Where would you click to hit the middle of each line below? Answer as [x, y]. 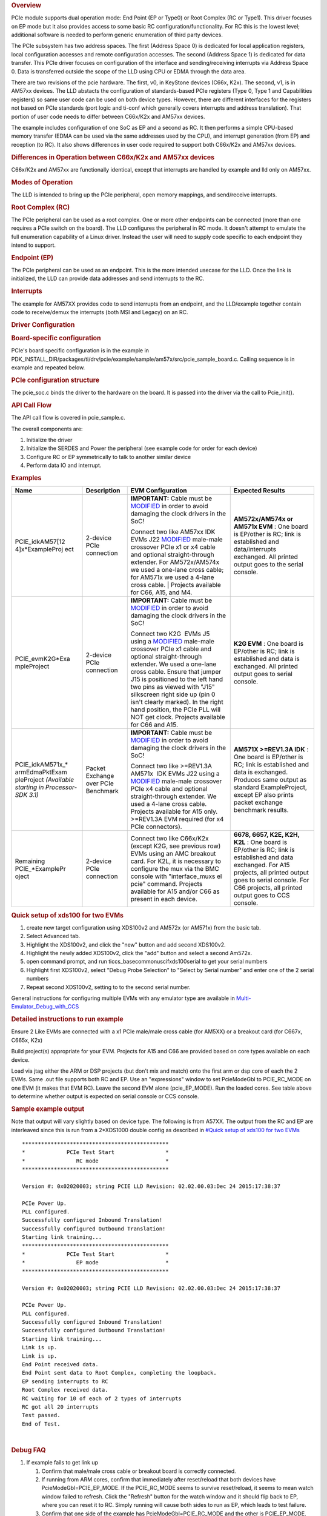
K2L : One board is [260, 842]
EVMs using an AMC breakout [173, 854]
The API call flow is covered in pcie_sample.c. [68, 418]
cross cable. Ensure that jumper [176, 672]
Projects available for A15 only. [174, 811]
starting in [29, 787]
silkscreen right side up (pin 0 [173, 694]
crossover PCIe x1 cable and [171, 649]
